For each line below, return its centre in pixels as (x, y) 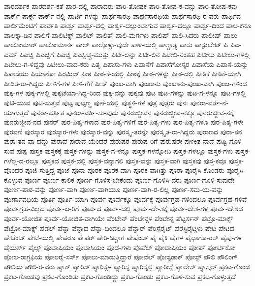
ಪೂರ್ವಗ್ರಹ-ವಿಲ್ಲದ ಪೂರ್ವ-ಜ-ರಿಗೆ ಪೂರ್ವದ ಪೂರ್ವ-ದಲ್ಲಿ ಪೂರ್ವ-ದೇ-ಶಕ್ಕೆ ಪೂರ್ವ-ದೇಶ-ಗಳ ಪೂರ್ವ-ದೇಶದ (124, 208)
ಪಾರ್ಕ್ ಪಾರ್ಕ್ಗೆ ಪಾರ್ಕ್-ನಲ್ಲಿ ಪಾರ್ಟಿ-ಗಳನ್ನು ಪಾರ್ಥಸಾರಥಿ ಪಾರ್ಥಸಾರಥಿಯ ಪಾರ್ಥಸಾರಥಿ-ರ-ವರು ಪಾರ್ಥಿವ (123, 16)
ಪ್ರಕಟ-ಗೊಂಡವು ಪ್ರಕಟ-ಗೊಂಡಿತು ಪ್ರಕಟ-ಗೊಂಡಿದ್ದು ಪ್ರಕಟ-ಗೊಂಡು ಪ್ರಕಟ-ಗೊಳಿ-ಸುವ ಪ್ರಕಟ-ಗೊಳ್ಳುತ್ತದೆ (120, 276)
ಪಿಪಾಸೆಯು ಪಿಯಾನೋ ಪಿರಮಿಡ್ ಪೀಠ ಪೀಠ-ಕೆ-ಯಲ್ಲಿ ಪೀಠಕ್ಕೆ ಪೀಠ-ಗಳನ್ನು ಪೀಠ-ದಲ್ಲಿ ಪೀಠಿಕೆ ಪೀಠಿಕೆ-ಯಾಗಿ (123, 74)
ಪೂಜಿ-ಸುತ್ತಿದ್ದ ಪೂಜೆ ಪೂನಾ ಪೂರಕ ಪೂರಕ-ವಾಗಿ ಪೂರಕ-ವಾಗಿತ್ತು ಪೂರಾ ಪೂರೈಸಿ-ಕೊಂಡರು (125, 170)
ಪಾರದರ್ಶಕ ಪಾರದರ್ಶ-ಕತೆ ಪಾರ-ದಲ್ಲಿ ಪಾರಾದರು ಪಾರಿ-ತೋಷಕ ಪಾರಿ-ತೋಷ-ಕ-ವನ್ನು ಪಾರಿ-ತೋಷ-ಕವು (121, 6)
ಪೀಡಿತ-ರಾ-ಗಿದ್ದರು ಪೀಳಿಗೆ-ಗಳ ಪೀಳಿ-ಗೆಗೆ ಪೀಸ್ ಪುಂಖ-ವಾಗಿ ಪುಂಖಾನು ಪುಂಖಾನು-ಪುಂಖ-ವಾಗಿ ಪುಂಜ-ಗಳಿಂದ (126, 83)
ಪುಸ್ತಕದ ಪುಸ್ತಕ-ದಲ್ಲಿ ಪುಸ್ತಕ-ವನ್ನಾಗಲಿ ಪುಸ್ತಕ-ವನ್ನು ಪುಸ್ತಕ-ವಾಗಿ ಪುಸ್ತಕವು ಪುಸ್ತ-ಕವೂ (134, 160)
